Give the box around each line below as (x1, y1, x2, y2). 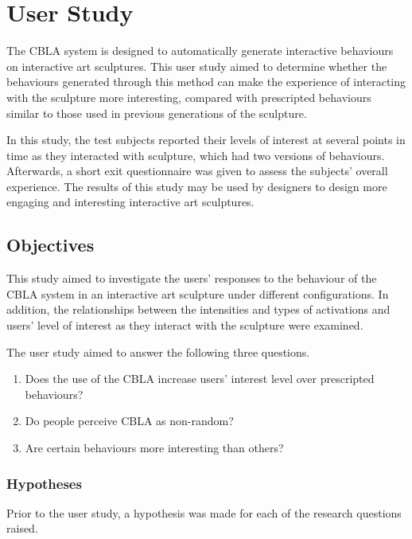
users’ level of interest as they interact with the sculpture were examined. (6, 317, 363, 334)
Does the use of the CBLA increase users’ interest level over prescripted (25, 370, 375, 387)
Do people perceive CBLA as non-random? (25, 412, 234, 429)
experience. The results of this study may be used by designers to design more (6, 178, 387, 194)
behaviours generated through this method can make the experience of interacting (6, 73, 406, 90)
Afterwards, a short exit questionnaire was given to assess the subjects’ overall (6, 162, 388, 179)
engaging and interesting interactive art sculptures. (6, 193, 255, 210)
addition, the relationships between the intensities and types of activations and (6, 301, 391, 318)
